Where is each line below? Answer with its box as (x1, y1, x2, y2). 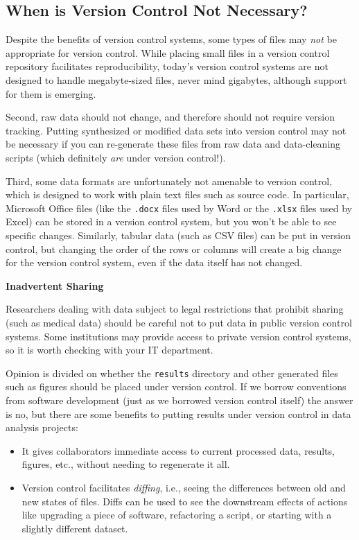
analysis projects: (6, 420, 78, 435)
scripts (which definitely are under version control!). (6, 150, 226, 164)
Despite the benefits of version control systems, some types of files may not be (6, 32, 337, 46)
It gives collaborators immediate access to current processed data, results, (21, 443, 335, 458)
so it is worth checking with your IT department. (6, 342, 213, 357)
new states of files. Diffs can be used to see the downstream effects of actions (21, 494, 348, 508)
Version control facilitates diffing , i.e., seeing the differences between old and (21, 480, 346, 494)
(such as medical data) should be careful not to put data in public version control (6, 315, 352, 329)
